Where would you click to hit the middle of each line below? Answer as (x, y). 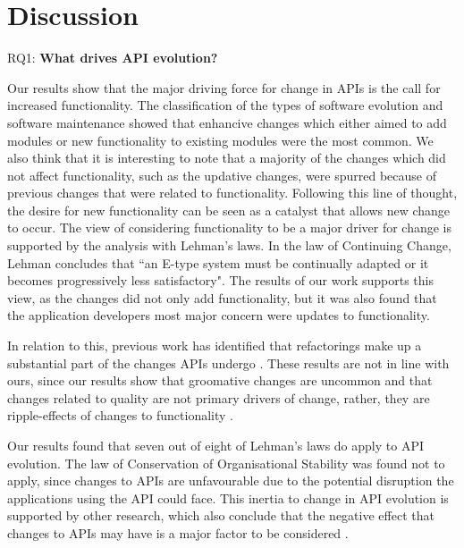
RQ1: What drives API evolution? (113, 58)
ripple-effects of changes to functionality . (120, 415)
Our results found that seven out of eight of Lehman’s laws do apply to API (215, 445)
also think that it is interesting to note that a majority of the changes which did (227, 158)
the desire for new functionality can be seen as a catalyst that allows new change (229, 210)
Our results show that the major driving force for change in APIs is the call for (224, 87)
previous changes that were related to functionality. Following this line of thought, (232, 193)
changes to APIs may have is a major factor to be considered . (178, 532)
